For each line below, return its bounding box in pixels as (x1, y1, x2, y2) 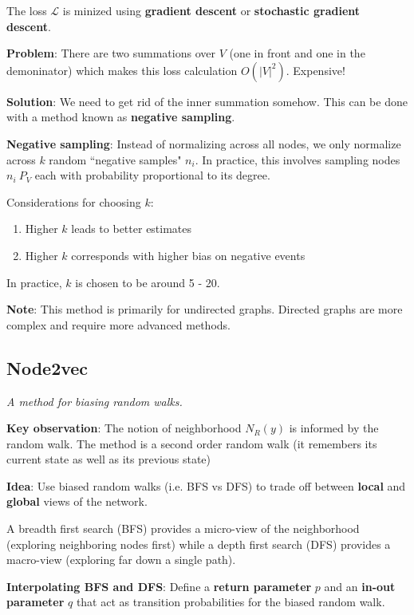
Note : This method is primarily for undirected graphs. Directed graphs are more (6, 301, 403, 317)
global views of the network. (6, 493, 148, 510)
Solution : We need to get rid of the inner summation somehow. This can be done (6, 93, 408, 109)
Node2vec (6, 355, 89, 380)
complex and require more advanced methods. (6, 316, 231, 333)
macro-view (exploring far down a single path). (6, 551, 236, 568)
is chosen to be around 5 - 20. (75, 274, 220, 290)
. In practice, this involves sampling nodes (195, 151, 400, 168)
